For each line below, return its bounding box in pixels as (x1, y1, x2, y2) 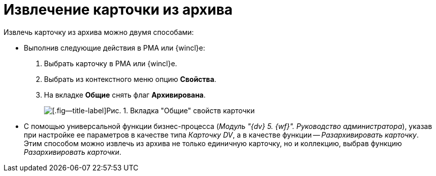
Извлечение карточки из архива (4, 1, 233, 18)
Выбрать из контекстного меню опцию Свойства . (44, 74, 216, 83)
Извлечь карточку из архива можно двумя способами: (4, 27, 194, 36)
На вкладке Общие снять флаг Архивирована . (44, 90, 206, 99)
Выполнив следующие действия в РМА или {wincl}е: (24, 43, 205, 52)
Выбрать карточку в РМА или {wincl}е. (44, 59, 178, 68)
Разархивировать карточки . (24, 147, 121, 156)
